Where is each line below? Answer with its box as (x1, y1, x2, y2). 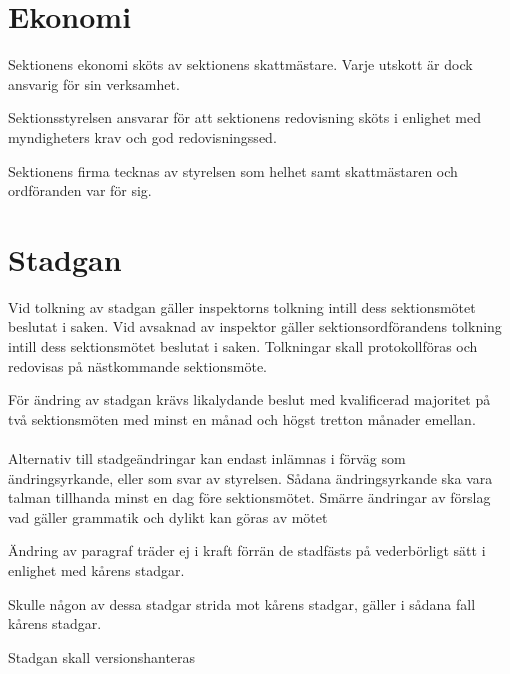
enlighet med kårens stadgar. (8, 559, 185, 580)
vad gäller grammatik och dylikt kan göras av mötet (8, 506, 328, 527)
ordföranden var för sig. (8, 180, 152, 201)
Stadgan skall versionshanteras (8, 646, 196, 667)
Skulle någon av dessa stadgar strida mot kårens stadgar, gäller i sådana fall (8, 593, 476, 614)
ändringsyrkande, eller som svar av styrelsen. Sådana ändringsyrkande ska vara (8, 467, 493, 488)
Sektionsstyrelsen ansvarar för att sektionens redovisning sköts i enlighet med (8, 107, 481, 128)
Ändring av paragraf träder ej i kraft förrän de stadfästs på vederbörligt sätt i (8, 540, 486, 561)
